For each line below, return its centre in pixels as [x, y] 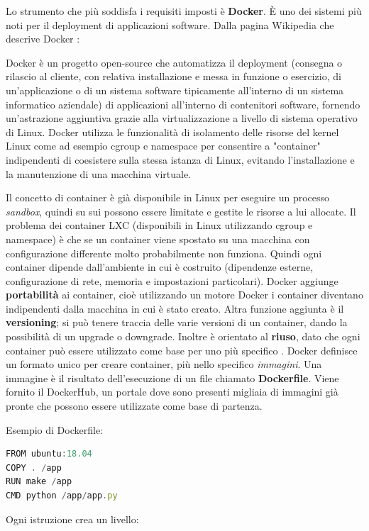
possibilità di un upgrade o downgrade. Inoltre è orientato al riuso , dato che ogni [183, 336]
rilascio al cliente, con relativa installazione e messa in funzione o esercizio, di [174, 76]
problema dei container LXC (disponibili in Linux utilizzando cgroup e [159, 225]
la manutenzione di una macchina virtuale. [99, 173]
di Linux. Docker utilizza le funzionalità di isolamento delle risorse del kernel [172, 132]
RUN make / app [39, 482]
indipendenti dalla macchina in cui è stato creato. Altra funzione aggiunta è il [175, 308]
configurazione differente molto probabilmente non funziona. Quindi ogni [164, 253]
